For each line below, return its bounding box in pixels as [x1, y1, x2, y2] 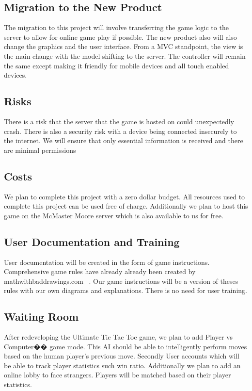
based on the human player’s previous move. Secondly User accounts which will [4, 351, 239, 361]
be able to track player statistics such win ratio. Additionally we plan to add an [4, 360, 241, 370]
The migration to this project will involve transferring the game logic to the [4, 22, 229, 33]
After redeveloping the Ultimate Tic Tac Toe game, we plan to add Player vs [4, 332, 233, 342]
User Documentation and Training [4, 234, 180, 249]
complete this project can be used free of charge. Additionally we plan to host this [4, 201, 248, 211]
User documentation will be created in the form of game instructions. [4, 257, 210, 267]
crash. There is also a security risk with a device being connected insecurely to [4, 126, 237, 136]
